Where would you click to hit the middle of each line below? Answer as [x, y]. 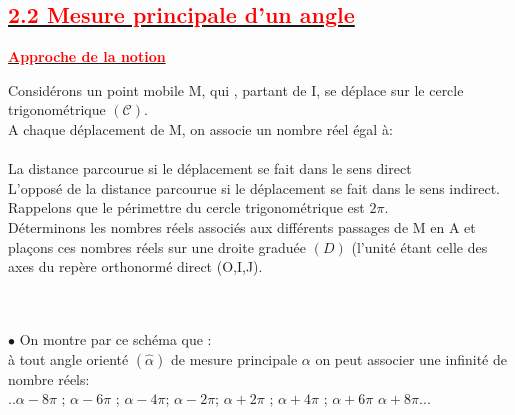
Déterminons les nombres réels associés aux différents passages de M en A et [242, 226]
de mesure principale [234, 358]
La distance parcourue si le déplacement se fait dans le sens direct [210, 168]
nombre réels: [49, 378]
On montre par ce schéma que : [115, 338]
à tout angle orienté [68, 358]
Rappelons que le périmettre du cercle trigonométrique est [186, 207]
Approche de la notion [87, 56]
